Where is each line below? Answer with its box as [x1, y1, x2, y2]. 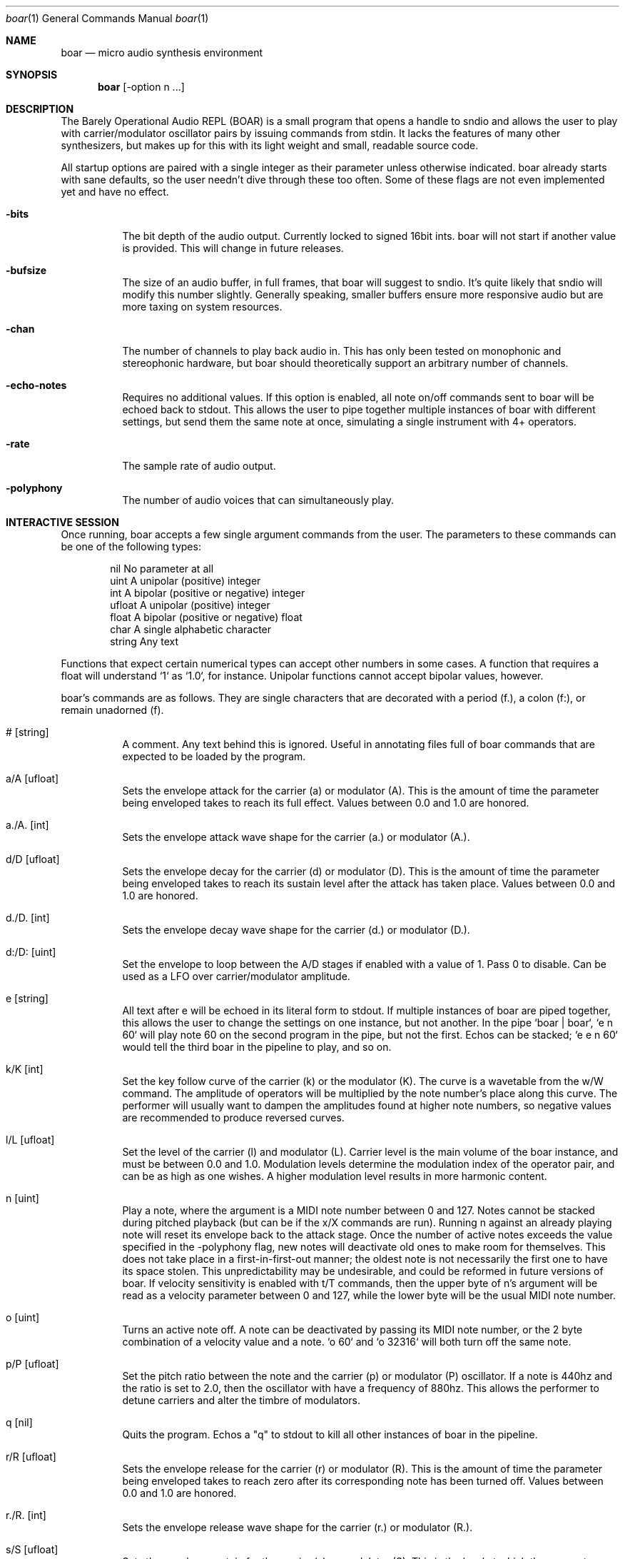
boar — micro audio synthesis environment [61, 46, 263, 59]
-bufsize [6, 264, 47, 276]
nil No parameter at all [110, 562, 214, 575]
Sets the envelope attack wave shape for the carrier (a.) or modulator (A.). [122, 831, 470, 843]
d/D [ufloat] [6, 853, 60, 865]
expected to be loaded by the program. [122, 750, 306, 762]
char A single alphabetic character [110, 623, 272, 635]
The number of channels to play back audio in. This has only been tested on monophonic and [122, 345, 562, 357]
